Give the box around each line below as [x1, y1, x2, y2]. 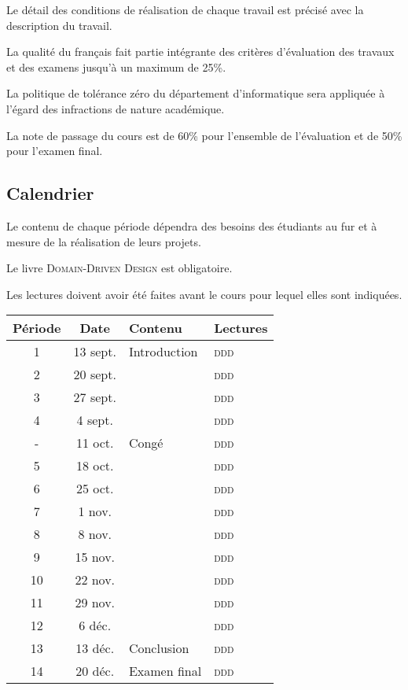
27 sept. [73, 388, 116, 407]
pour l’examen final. [6, 142, 103, 159]
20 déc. [75, 662, 115, 681]
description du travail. [6, 17, 112, 33]
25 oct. [75, 479, 114, 498]
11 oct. [75, 434, 114, 452]
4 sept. [76, 411, 113, 430]
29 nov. [75, 593, 116, 612]
